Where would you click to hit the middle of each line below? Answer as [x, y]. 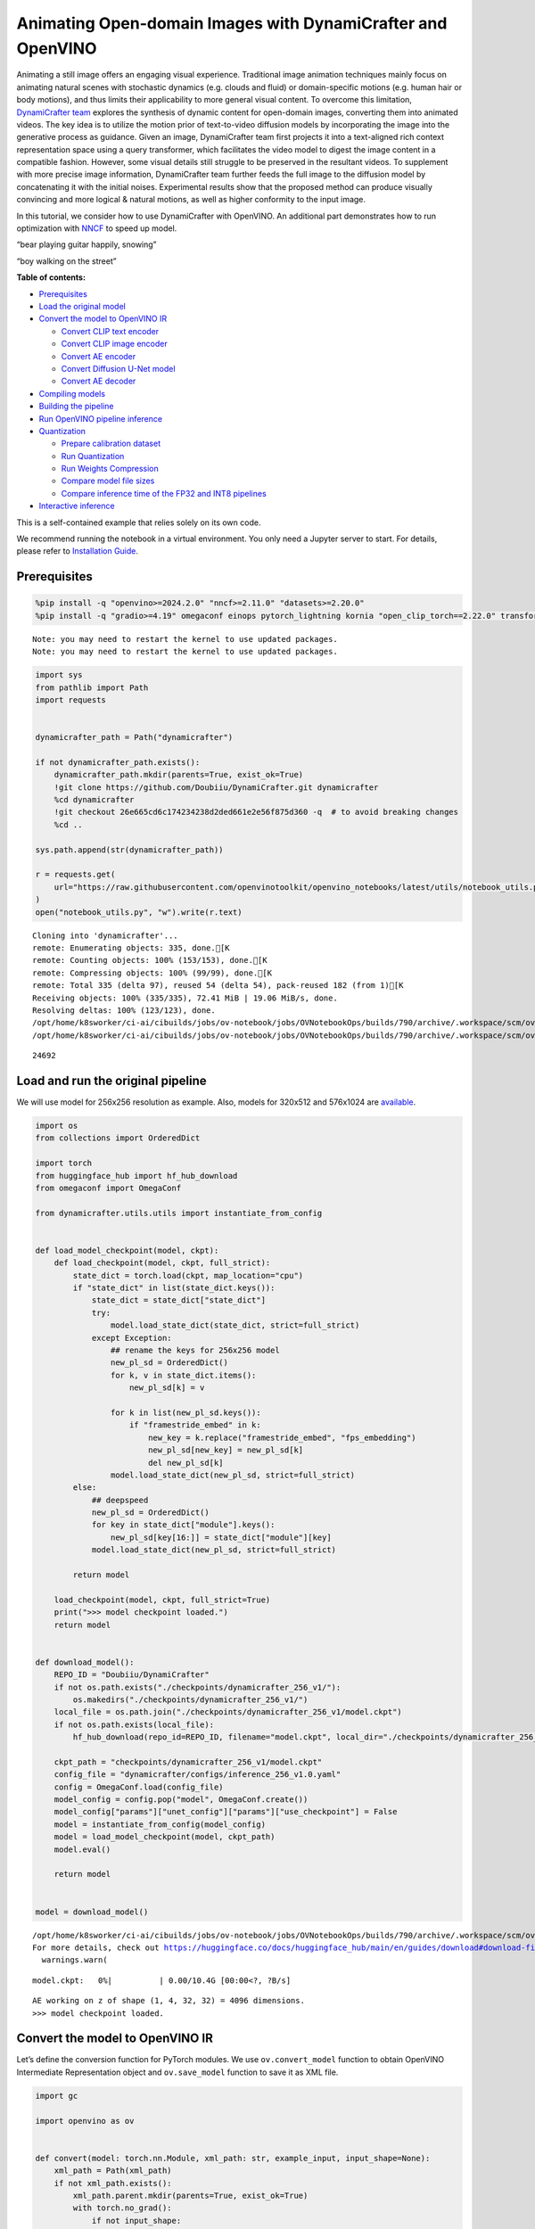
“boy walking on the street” [66, 261]
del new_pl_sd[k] [185, 1463]
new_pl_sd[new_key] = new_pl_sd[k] [226, 1450]
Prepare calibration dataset [111, 444]
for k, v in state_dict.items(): [183, 1375]
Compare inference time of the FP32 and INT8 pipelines [164, 493]
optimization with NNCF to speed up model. [97, 228]
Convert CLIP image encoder [115, 344]
